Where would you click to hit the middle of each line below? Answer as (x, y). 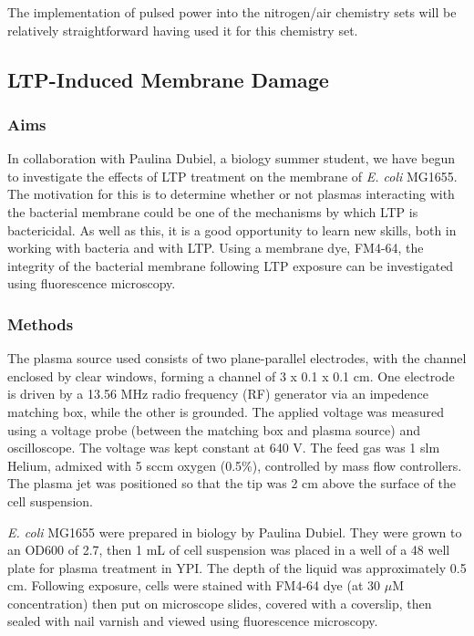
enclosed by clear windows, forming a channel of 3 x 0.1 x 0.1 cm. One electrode (231, 375)
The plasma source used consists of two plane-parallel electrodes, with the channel (237, 358)
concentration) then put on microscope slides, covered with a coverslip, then (220, 603)
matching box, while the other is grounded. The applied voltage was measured (226, 411)
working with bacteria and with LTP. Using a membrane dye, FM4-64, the (216, 248)
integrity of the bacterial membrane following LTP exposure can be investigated (231, 265)
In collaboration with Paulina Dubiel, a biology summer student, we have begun (232, 158)
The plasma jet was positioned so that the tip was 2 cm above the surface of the (232, 483)
